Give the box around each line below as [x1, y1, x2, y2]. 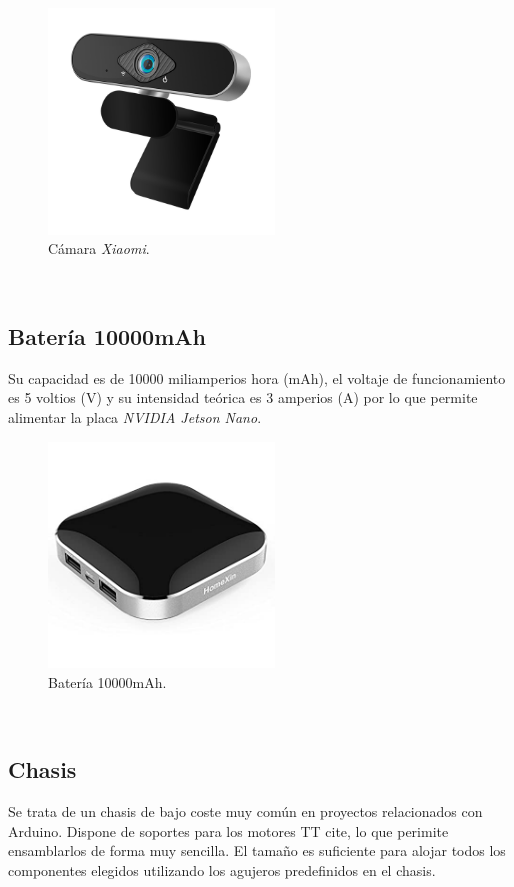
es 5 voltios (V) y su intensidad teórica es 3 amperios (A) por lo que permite [8, 387, 478, 408]
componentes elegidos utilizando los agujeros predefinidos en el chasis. [8, 860, 436, 881]
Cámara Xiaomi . [48, 238, 150, 259]
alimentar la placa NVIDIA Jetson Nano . [8, 406, 262, 427]
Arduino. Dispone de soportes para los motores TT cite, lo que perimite [8, 820, 449, 841]
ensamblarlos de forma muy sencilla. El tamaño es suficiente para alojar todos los [8, 840, 506, 861]
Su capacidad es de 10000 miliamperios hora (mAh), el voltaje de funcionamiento [8, 367, 506, 388]
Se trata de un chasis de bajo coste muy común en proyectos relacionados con [8, 801, 483, 822]
